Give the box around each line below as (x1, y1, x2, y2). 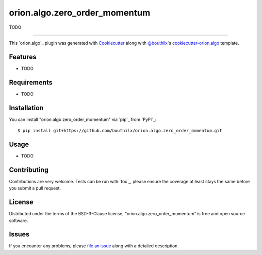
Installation (9, 103, 44, 112)
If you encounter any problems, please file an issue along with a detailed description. (9, 243, 179, 249)
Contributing (9, 166, 49, 174)
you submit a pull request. (9, 185, 61, 191)
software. (9, 218, 28, 223)
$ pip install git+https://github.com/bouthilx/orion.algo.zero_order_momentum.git (17, 128, 223, 134)
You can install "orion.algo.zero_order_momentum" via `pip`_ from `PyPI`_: (9, 117, 157, 122)
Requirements (9, 78, 53, 86)
